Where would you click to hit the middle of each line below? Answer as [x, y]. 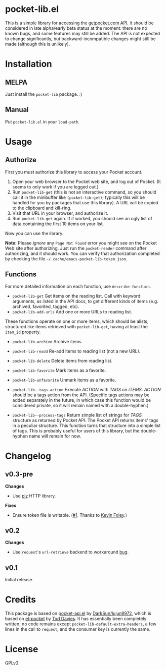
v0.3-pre [19, 474]
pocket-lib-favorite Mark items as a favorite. [59, 370]
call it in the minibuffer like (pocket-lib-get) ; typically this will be [79, 197]
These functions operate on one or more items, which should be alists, [77, 321]
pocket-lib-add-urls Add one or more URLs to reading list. [72, 311]
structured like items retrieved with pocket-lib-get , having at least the [77, 326]
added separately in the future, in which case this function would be [82, 400]
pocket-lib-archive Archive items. [47, 341]
